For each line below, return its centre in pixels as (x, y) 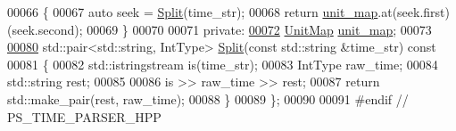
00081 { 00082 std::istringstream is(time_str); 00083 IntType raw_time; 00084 (223, 64)
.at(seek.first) (414, 12)
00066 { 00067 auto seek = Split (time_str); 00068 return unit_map (193, 12)
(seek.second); (45, 29)
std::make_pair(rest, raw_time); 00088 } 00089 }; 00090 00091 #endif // (208, 98)
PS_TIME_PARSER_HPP (84, 116)
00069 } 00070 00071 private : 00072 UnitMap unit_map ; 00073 (259, 29)
